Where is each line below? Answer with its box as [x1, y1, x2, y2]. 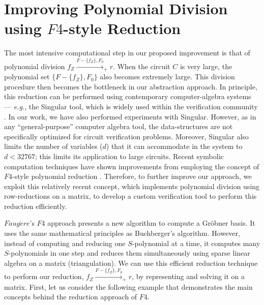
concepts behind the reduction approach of [4, 291, 137, 302]
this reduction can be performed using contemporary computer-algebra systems [4, 91, 251, 102]
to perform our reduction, [4, 271, 84, 282]
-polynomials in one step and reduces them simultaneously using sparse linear [8, 248, 250, 258]
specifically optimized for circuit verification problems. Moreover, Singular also [4, 131, 249, 141]
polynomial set [4, 71, 50, 82]
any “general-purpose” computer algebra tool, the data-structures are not [4, 121, 233, 132]
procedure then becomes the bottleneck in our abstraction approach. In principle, [4, 81, 257, 91]
